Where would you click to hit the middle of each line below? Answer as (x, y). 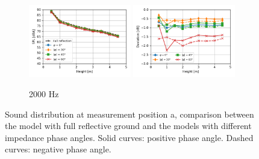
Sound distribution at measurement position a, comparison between (129, 114)
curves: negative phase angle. (58, 149)
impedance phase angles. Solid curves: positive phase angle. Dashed (129, 137)
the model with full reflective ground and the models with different (128, 126)
